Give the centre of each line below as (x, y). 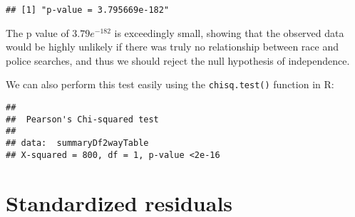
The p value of (37, 32)
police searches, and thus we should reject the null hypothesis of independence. (178, 60)
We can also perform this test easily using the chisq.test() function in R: (170, 84)
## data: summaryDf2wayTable (77, 143)
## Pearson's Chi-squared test (82, 119)
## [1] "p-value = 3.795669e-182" (88, 10)
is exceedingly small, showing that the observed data (229, 32)
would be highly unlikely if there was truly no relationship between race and (173, 47)
